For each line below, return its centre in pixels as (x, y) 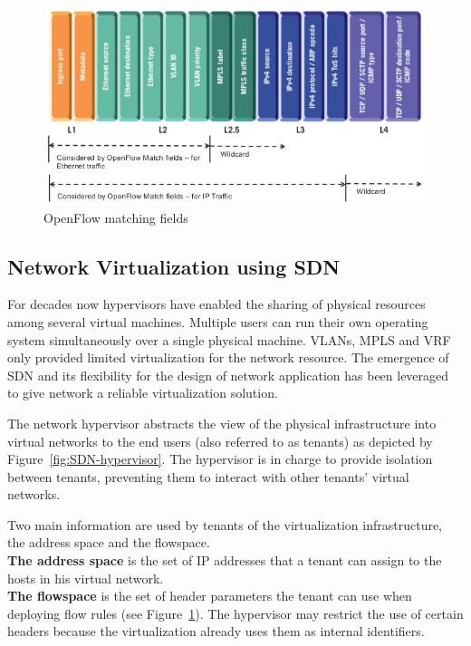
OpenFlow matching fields (116, 217)
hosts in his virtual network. (86, 578)
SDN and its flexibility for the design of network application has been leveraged (228, 375)
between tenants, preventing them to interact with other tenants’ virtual (208, 476)
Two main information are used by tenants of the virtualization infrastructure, (225, 524)
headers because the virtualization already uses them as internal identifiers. (216, 631)
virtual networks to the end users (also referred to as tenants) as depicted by (220, 441)
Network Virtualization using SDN (174, 266)
